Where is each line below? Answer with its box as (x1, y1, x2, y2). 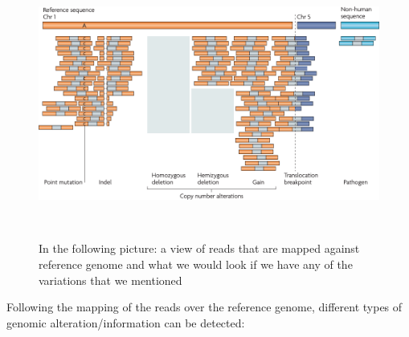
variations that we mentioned (39, 271, 182, 288)
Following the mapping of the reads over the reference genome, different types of (6, 298, 403, 315)
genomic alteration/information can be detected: (6, 314, 245, 331)
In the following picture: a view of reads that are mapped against (39, 240, 360, 257)
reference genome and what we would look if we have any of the (39, 255, 353, 272)
